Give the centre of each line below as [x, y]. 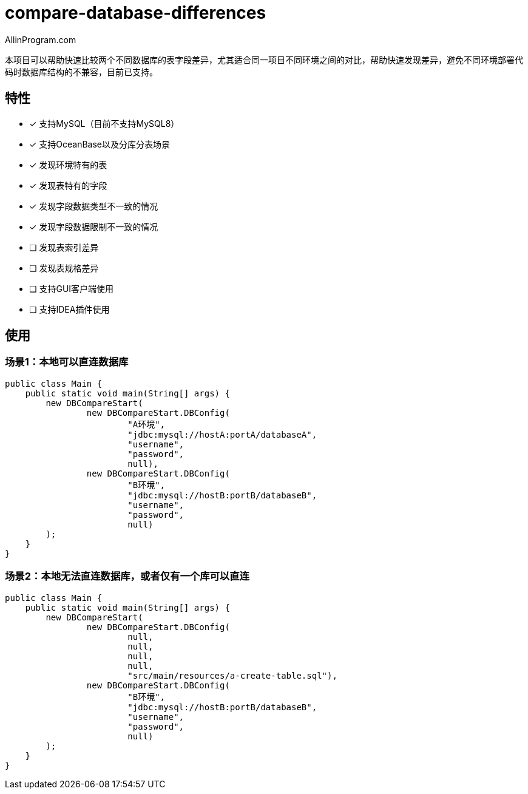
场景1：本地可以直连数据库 [67, 362]
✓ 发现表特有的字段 [68, 185]
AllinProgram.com [41, 39]
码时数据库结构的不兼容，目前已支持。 [81, 72]
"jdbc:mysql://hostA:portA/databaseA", [222, 434]
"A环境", [147, 424]
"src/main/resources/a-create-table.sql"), [232, 675]
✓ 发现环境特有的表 [68, 165]
